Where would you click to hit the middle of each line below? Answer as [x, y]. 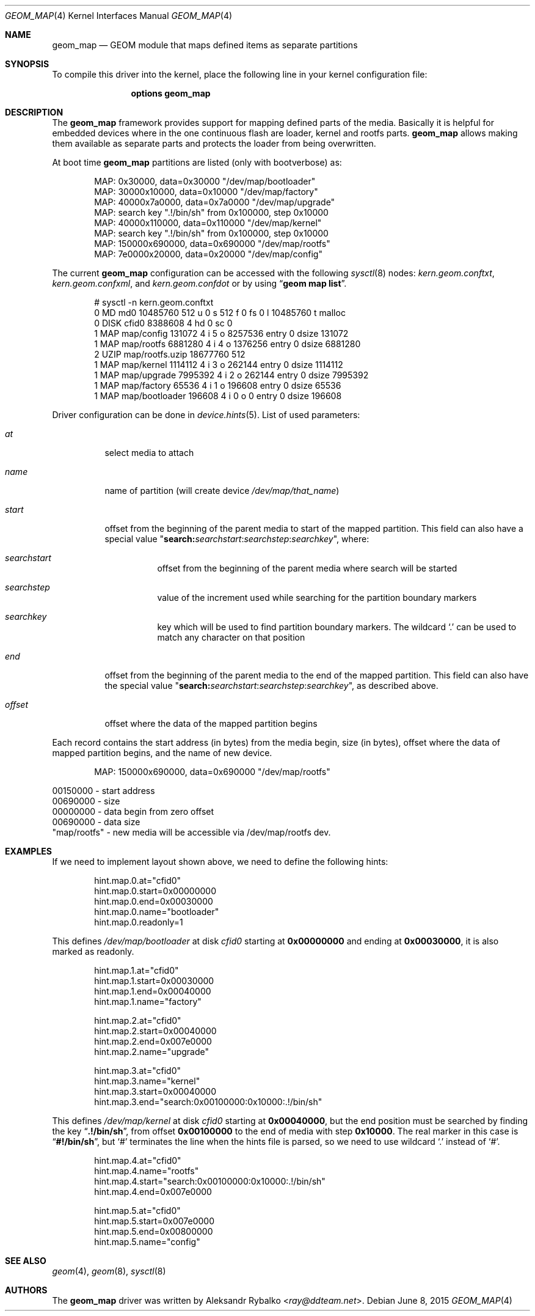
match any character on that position [231, 637]
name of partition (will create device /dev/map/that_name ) [222, 491]
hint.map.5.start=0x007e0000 [155, 1221]
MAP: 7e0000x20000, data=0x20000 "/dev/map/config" [208, 254]
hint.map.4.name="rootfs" [147, 1171]
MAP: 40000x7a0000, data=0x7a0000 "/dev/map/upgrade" [215, 202]
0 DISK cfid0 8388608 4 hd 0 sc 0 [163, 323]
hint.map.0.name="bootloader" [157, 912]
